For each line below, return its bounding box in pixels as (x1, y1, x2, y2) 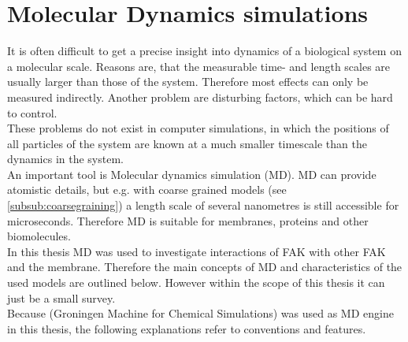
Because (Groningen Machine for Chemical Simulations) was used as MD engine (7, 305, 394, 322)
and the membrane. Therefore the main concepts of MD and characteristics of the (7, 258, 402, 275)
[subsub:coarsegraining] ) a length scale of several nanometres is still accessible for (7, 197, 399, 214)
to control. (7, 104, 57, 121)
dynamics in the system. (7, 151, 124, 167)
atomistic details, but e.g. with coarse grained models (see (7, 181, 287, 198)
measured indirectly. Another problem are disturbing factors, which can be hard (7, 88, 393, 105)
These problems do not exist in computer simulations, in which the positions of (7, 120, 389, 136)
